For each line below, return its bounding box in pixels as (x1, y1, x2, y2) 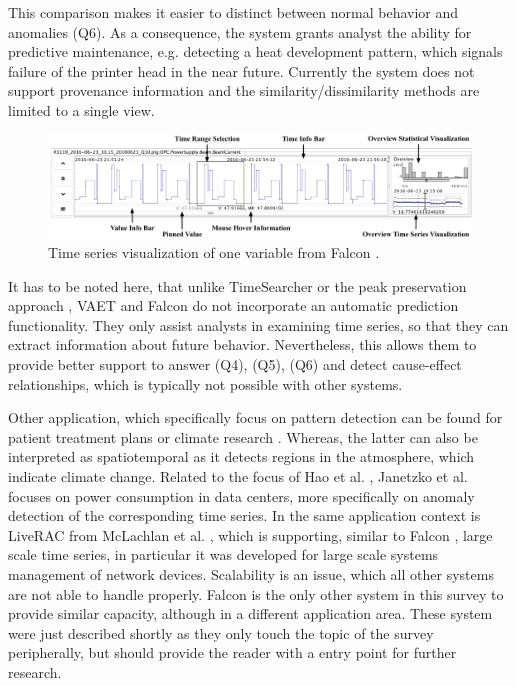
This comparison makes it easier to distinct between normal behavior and (8, 2, 459, 22)
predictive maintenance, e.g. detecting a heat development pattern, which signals (8, 41, 503, 62)
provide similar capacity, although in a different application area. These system (8, 603, 493, 624)
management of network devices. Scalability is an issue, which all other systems (8, 563, 494, 584)
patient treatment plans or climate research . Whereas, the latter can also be (8, 426, 478, 447)
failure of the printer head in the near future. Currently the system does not (8, 60, 475, 81)
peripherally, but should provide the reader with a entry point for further (8, 642, 457, 663)
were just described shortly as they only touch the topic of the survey (8, 622, 434, 643)
